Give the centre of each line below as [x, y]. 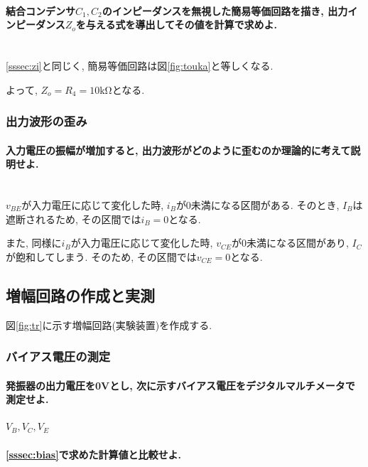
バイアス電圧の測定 [58, 356]
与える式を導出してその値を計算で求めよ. [182, 25]
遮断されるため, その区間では [74, 219]
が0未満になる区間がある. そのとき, [258, 205]
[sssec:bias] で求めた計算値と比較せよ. [94, 454]
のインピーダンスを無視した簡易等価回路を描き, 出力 [225, 10]
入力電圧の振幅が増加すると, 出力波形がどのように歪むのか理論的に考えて [178, 150]
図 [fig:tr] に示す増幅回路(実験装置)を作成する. [109, 324]
